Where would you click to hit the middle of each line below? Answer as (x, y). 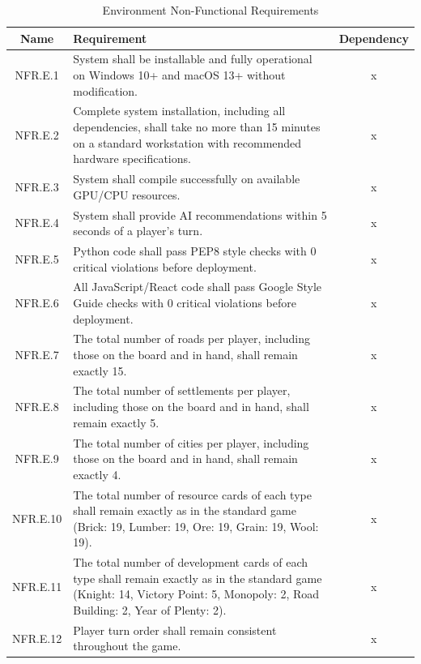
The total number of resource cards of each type (192, 494)
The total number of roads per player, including (191, 338)
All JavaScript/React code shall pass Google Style (198, 287)
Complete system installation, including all (179, 111)
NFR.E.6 (37, 302)
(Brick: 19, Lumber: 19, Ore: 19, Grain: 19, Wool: (196, 526)
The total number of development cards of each (191, 562)
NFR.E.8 (37, 407)
